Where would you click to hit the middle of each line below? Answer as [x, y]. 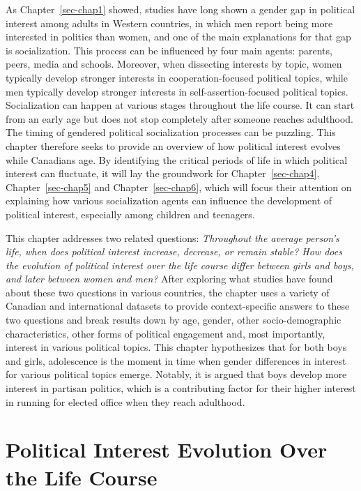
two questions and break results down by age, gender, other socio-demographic [174, 320]
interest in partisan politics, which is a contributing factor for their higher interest [181, 388]
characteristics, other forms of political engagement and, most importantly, [166, 333]
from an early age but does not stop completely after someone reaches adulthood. [179, 118]
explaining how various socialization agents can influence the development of [169, 201]
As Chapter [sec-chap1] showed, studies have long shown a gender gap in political [180, 9]
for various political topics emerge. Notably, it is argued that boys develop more [176, 374]
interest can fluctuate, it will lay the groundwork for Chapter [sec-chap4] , [163, 173]
